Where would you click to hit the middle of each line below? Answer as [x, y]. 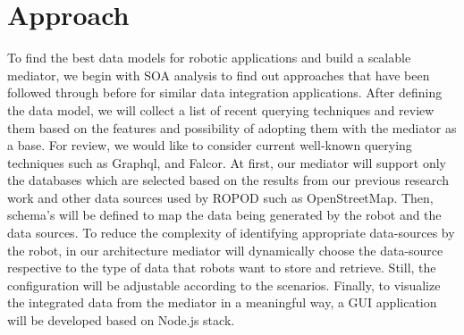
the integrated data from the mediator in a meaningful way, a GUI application [222, 302]
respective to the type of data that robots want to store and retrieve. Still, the [222, 268]
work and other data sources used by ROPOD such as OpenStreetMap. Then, [220, 197]
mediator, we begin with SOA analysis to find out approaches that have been [219, 75]
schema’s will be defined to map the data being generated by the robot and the [224, 215]
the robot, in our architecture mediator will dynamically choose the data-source [225, 250]
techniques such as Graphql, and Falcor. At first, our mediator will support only [227, 162]
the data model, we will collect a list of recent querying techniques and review [221, 109]
